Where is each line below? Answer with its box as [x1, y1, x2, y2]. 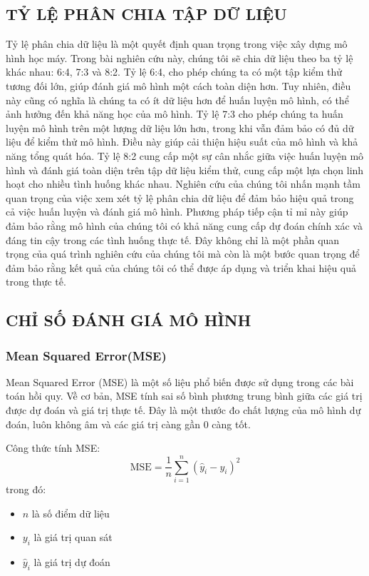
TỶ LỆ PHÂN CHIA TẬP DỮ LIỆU [6, 3, 287, 25]
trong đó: [6, 481, 46, 496]
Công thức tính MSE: [6, 440, 100, 455]
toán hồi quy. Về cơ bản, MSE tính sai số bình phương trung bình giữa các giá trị [6, 388, 363, 403]
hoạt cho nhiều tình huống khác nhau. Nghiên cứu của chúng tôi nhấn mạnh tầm [6, 176, 360, 191]
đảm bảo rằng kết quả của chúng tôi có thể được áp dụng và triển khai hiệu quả [6, 260, 357, 275]
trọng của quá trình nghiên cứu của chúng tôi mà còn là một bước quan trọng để [6, 246, 360, 261]
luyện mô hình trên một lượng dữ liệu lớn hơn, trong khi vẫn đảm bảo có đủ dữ [6, 120, 354, 135]
